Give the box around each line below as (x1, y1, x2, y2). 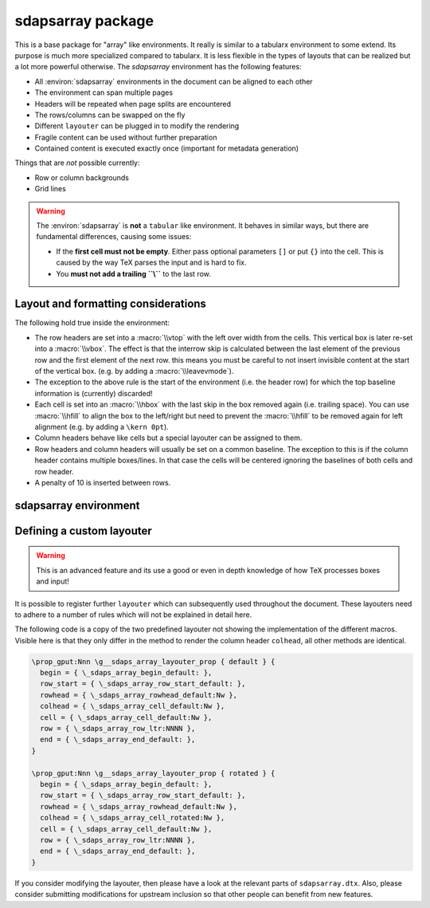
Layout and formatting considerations (14, 297, 207, 311)
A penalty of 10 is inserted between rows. (34, 478, 171, 487)
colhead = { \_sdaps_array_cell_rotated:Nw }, (40, 813, 225, 823)
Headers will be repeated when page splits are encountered (34, 99, 231, 108)
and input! (36, 576, 69, 586)
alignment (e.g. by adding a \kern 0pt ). (34, 423, 169, 431)
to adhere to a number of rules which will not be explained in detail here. (14, 610, 252, 619)
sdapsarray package (14, 12, 154, 29)
